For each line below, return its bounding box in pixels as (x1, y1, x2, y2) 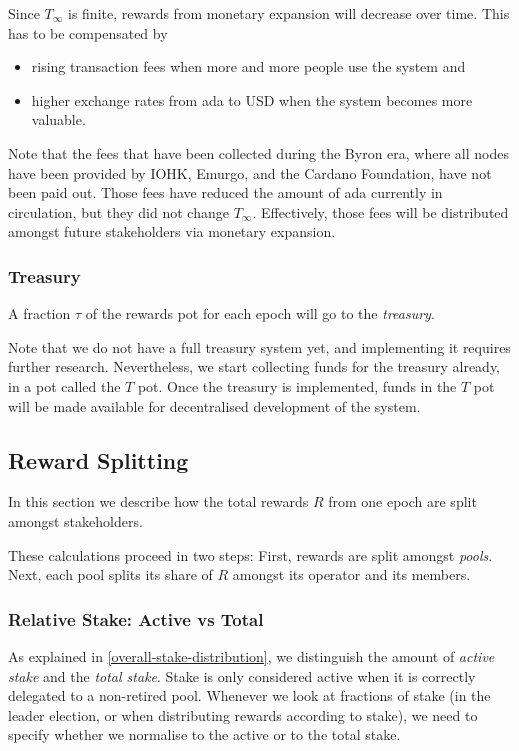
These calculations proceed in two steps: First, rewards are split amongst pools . (8, 544, 493, 565)
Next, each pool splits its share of (8, 564, 213, 585)
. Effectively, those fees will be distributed (252, 201, 509, 222)
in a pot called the (8, 375, 121, 396)
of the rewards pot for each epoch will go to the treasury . (85, 303, 435, 324)
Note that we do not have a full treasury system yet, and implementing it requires (8, 336, 511, 357)
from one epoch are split (328, 491, 477, 512)
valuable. (31, 109, 86, 130)
